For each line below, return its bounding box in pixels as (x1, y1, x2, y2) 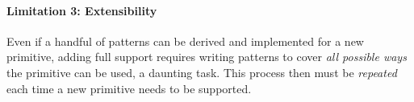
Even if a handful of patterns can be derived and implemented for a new (6, 32, 364, 49)
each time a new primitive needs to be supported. (6, 80, 252, 96)
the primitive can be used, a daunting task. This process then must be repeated (6, 63, 397, 80)
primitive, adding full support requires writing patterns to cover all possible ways (6, 48, 407, 65)
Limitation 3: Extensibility (6, 2, 157, 18)
